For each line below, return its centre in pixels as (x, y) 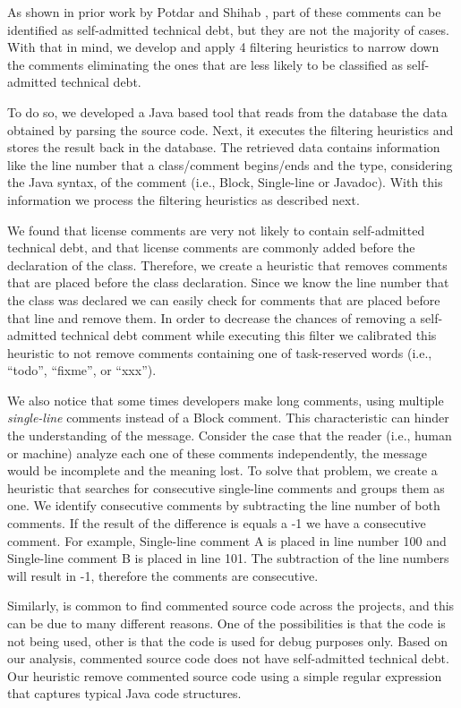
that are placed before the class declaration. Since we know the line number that (228, 282)
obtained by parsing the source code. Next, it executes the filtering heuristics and (230, 129)
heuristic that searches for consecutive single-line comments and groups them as (226, 487)
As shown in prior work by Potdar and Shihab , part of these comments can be (224, 12)
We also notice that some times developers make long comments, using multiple (226, 400)
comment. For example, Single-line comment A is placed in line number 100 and (227, 540)
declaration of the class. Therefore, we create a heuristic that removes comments (227, 264)
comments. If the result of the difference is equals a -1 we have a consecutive (217, 523)
